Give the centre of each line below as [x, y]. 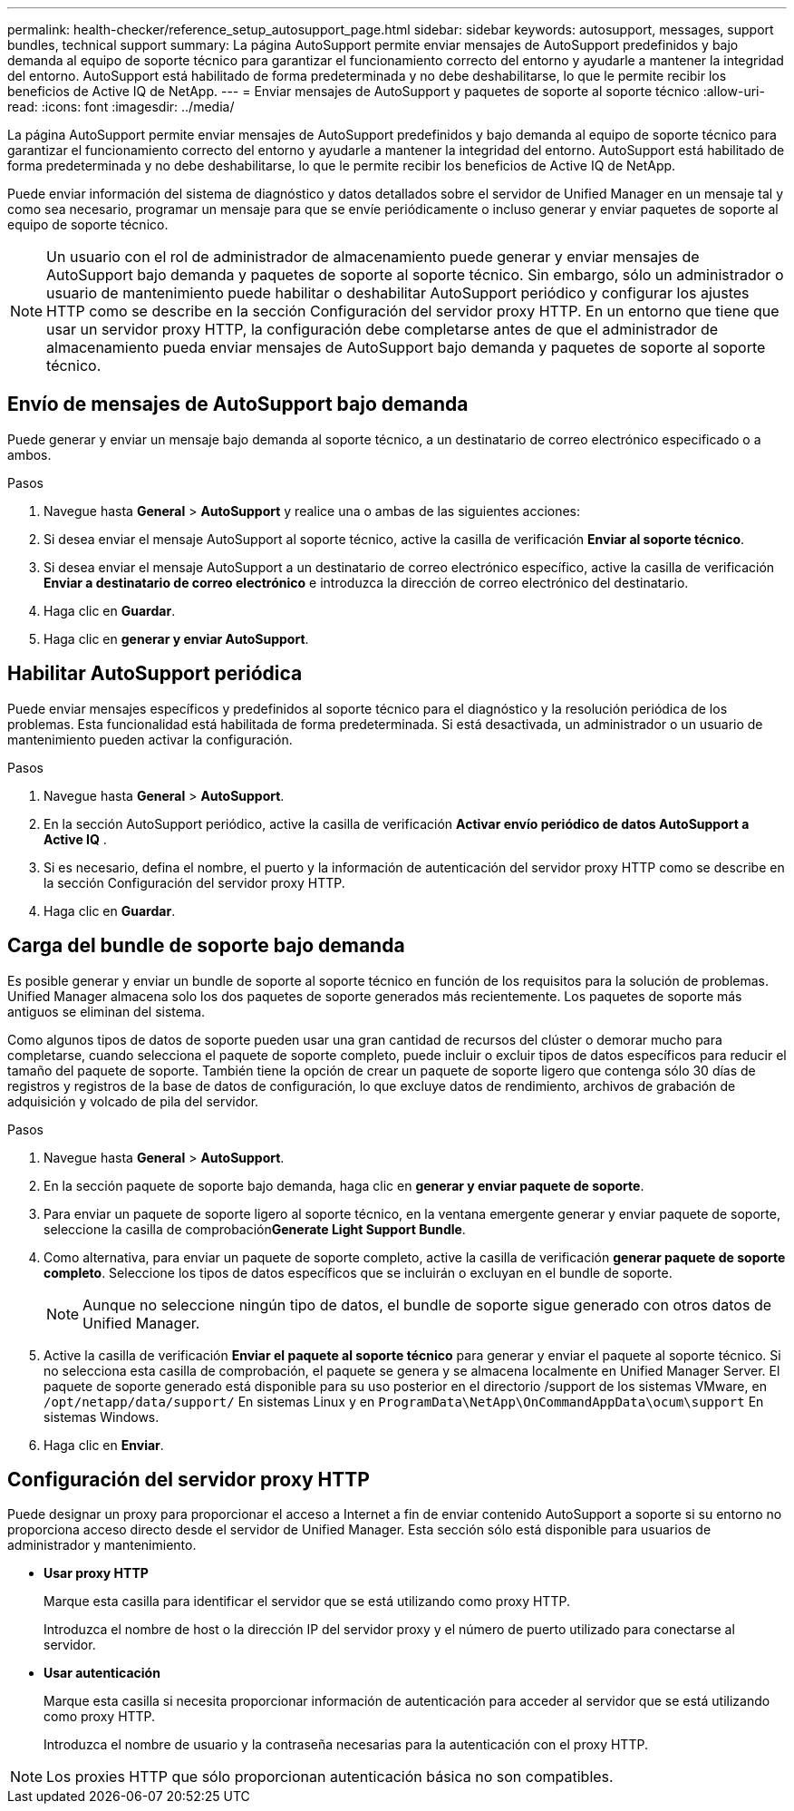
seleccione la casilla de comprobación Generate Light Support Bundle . [255, 1229]
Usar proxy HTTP [96, 1573]
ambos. [29, 454]
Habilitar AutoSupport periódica [155, 674]
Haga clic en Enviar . [104, 1445]
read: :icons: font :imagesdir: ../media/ [121, 107]
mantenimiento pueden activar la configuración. [150, 739]
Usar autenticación [102, 1673]
